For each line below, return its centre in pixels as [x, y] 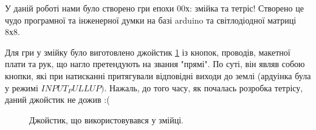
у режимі [22, 87]
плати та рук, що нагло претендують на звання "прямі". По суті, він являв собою [155, 64]
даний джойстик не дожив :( [57, 99]
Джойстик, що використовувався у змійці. [106, 119]
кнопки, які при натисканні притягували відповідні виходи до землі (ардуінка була [158, 75]
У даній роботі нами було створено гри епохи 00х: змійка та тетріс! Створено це [154, 8]
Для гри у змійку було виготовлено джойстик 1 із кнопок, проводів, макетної [148, 52]
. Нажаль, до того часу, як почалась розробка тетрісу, [204, 87]
